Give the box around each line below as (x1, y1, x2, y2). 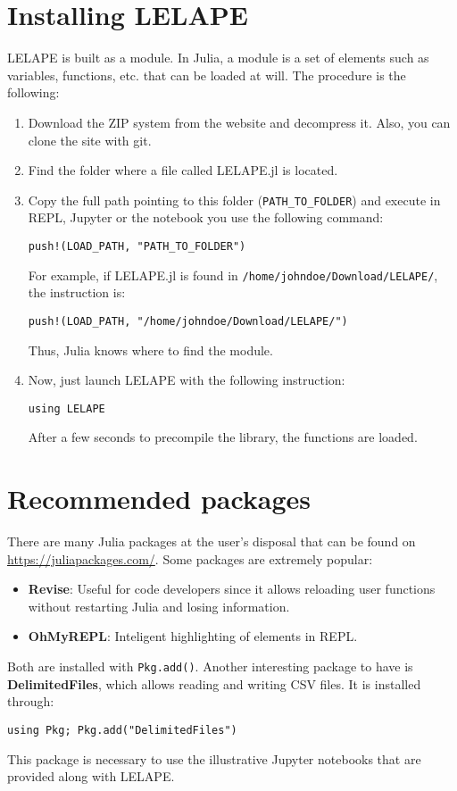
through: (7, 692, 54, 711)
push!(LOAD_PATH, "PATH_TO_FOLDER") (28, 239, 246, 253)
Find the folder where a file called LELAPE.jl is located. (28, 161, 338, 179)
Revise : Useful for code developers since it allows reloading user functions (28, 579, 436, 598)
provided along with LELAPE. (7, 767, 175, 786)
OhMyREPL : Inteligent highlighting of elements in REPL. (28, 627, 358, 645)
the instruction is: (28, 283, 126, 302)
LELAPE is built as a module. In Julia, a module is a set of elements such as (7, 48, 429, 67)
